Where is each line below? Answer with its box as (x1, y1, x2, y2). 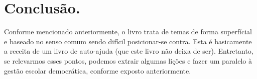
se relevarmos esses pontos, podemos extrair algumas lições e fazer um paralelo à (4, 55, 252, 66)
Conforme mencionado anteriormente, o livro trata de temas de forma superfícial (4, 26, 252, 37)
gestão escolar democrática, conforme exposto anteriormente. (4, 65, 191, 76)
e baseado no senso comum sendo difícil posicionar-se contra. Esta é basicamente (4, 36, 252, 46)
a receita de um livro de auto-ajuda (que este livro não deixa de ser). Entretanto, (4, 46, 253, 56)
